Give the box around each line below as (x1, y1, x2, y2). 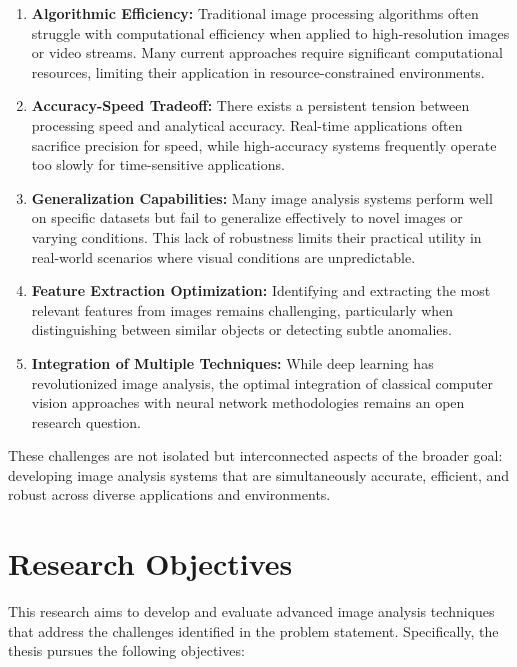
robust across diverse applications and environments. (8, 484, 331, 505)
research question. (31, 411, 141, 432)
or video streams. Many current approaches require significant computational (31, 42, 503, 63)
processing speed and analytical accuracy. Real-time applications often (31, 114, 463, 135)
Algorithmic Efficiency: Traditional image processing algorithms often (31, 3, 479, 23)
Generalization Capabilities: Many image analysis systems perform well (31, 187, 493, 208)
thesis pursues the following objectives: (8, 640, 245, 661)
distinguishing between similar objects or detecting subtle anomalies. (31, 319, 452, 340)
